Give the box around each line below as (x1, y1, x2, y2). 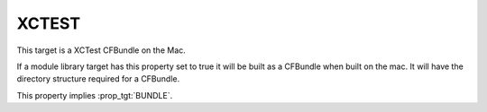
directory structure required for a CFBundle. (16, 73, 180, 84)
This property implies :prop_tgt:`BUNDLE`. (16, 90, 173, 100)
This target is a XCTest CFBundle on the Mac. (16, 45, 187, 56)
